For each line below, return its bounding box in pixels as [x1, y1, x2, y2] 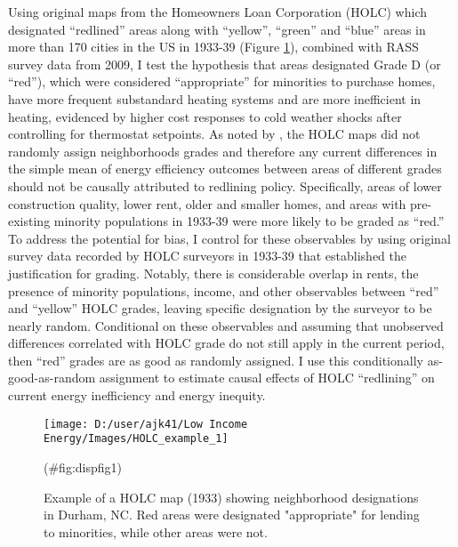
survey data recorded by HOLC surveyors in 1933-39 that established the [8, 246, 406, 265]
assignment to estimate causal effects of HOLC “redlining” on [99, 368, 435, 387]
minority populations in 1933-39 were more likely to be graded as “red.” [53, 212, 445, 230]
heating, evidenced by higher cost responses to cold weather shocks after [8, 107, 402, 125]
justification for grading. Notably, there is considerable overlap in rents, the [8, 263, 419, 282]
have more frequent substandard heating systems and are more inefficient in [8, 89, 422, 108]
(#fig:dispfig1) [44, 457, 122, 476]
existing [8, 212, 51, 230]
